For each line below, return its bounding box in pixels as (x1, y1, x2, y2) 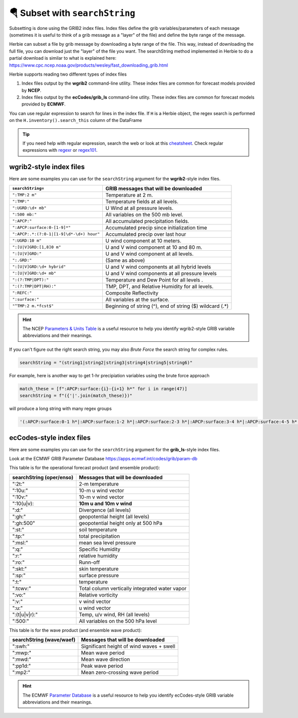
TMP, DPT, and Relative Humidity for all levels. (105, 283, 214, 290)
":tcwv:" (12, 585, 31, 592)
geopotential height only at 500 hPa (78, 519, 162, 526)
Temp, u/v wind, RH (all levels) (78, 611, 150, 618)
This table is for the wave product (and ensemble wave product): (9, 627, 142, 633)
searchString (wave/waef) (12, 636, 75, 643)
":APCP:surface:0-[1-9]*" (12, 225, 71, 230)
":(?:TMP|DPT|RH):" (12, 284, 57, 289)
